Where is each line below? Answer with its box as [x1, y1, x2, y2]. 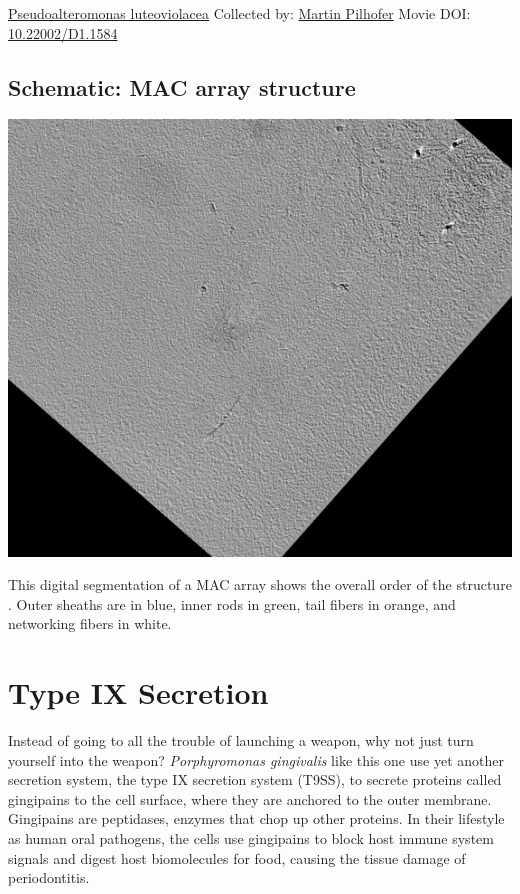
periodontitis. [8, 867, 90, 888]
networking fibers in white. [8, 613, 172, 634]
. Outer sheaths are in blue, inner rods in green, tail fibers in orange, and [8, 593, 456, 614]
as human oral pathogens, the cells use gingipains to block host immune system [8, 828, 494, 849]
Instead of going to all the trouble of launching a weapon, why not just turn [8, 730, 474, 751]
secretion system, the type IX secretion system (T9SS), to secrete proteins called [8, 769, 502, 790]
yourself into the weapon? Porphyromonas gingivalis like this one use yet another [8, 749, 504, 770]
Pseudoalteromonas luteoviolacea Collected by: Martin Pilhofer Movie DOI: [8, 3, 471, 23]
